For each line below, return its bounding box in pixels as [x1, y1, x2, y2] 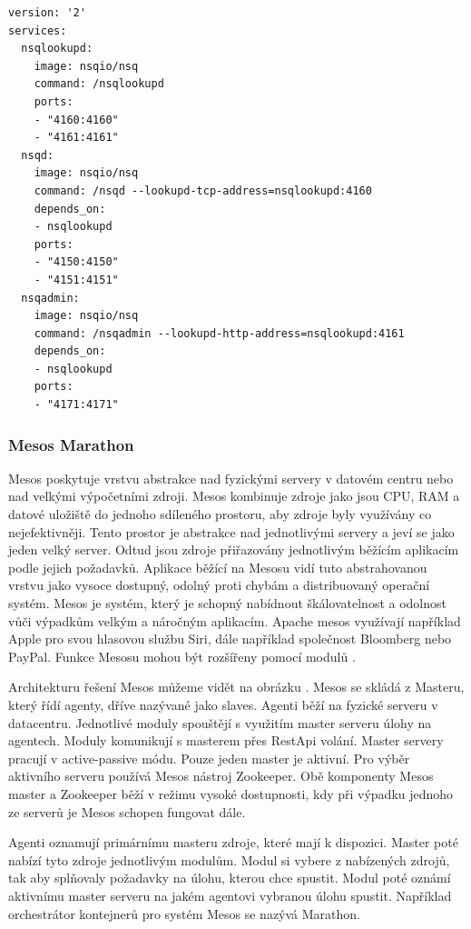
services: [8, 24, 67, 37]
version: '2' [8, 6, 86, 19]
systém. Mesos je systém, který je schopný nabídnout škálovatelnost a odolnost [8, 594, 446, 613]
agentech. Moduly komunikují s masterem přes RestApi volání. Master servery [8, 731, 444, 750]
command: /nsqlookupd [34, 77, 164, 91]
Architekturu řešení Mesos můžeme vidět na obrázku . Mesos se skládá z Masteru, [8, 677, 465, 696]
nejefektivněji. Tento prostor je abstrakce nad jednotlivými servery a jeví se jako [8, 522, 455, 541]
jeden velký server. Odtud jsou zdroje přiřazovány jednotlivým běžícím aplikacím [8, 540, 459, 559]
